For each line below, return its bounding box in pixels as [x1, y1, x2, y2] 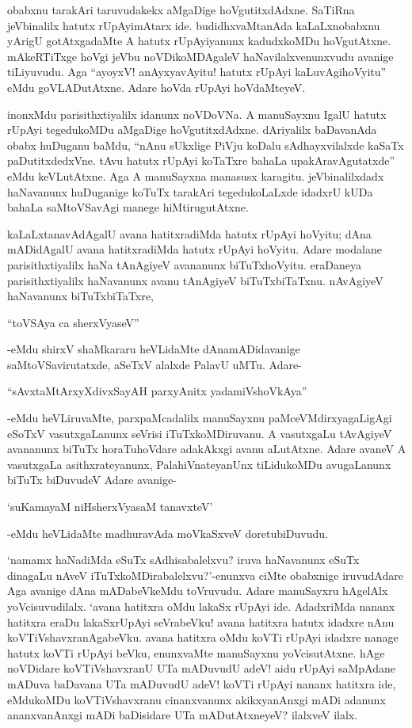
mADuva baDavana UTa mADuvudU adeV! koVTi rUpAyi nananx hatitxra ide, [7, 675, 396, 692]
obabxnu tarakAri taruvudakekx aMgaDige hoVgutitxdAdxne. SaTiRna [7, 2, 355, 17]
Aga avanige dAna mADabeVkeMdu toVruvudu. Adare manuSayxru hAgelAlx [7, 582, 388, 599]
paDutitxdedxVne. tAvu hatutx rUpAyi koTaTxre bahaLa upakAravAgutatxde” [7, 152, 395, 169]
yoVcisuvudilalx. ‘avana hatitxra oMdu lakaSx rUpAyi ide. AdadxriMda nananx [7, 598, 395, 614]
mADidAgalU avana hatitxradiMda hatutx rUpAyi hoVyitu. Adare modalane [7, 241, 382, 257]
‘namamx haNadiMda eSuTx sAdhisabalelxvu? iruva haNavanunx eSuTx [7, 551, 360, 568]
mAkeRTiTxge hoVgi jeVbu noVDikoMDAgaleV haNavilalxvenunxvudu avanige [7, 48, 394, 64]
